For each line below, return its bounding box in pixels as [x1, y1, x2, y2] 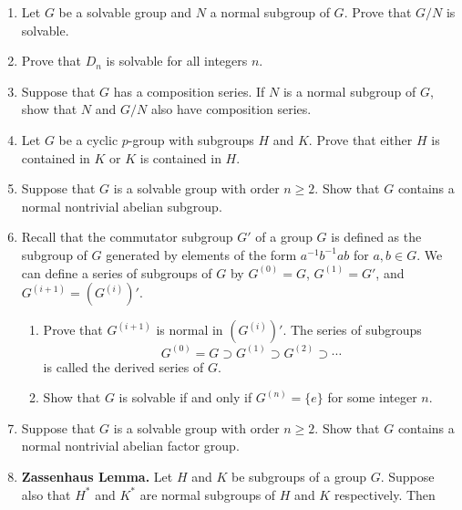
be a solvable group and [58, 3, 192, 21]
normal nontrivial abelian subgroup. [21, 196, 222, 215]
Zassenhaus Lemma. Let [21, 466, 173, 485]
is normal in [156, 320, 223, 339]
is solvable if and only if [118, 388, 252, 407]
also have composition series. [150, 99, 312, 119]
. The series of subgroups [282, 320, 422, 339]
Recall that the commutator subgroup [21, 227, 233, 246]
